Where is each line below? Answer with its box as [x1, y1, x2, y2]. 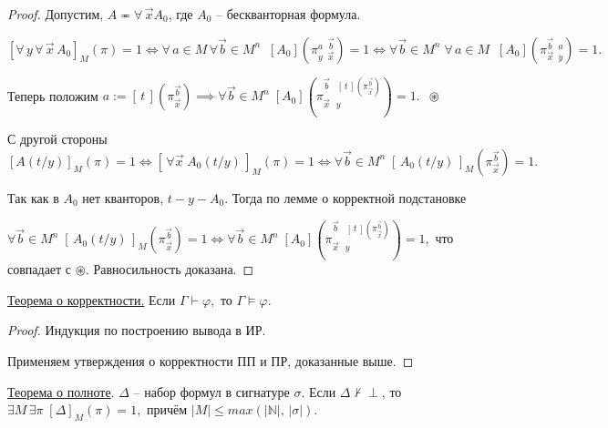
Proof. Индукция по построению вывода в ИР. [7, 321, 266, 340]
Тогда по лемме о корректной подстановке [232, 188, 467, 207]
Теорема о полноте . [7, 382, 115, 401]
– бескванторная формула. [216, 5, 361, 23]
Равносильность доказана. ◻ [93, 260, 254, 279]
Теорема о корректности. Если [7, 290, 176, 309]
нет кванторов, [82, 188, 164, 207]
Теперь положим [7, 86, 98, 105]
